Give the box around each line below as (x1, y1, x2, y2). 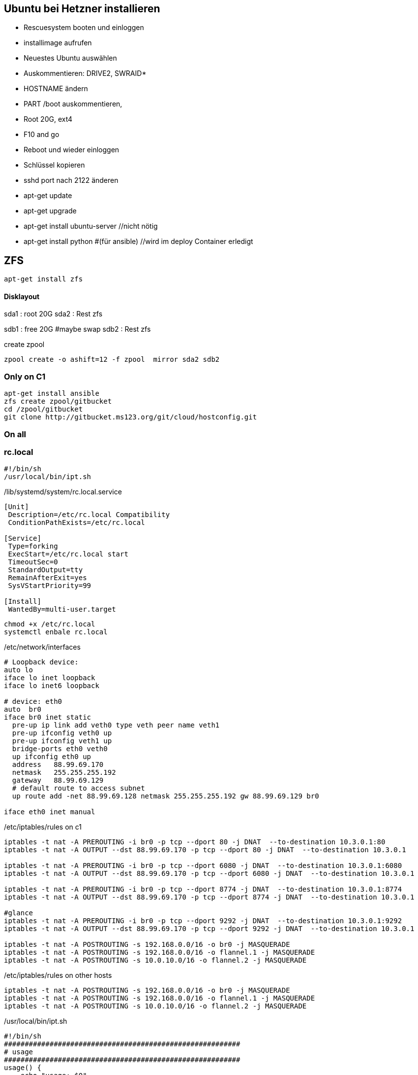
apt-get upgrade (24, 207, 77, 215)
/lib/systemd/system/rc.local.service (4, 487, 122, 496)
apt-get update (24, 191, 72, 200)
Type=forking (8, 542, 58, 551)
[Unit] (4, 503, 29, 511)
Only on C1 (4, 371, 46, 381)
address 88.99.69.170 (12, 761, 104, 769)
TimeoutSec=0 (8, 558, 58, 566)
